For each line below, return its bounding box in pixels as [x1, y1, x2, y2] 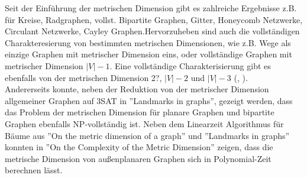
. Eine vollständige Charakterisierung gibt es [109, 59, 271, 72]
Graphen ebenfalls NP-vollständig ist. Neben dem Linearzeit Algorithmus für [5, 117, 284, 130]
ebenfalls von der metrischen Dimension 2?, [5, 71, 162, 83]
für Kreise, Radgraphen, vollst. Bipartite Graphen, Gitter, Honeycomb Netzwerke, [5, 13, 303, 25]
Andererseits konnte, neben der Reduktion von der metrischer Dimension [5, 83, 269, 95]
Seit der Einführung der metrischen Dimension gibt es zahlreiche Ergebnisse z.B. [5, 2, 297, 14]
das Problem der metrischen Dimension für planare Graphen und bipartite [5, 106, 274, 118]
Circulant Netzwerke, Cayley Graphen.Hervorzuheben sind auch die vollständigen [5, 25, 300, 37]
